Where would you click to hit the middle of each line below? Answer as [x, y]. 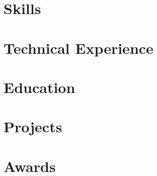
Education [40, 87]
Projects [33, 126]
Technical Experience [78, 48]
